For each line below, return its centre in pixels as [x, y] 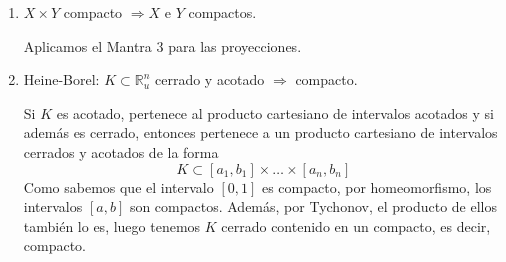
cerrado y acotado [209, 79]
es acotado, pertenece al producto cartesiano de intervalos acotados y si [275, 112]
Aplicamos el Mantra [87, 45]
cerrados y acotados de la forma [121, 151]
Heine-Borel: [61, 79]
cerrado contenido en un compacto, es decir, [356, 225]
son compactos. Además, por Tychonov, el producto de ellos [313, 206]
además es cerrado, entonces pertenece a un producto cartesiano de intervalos [260, 132]
